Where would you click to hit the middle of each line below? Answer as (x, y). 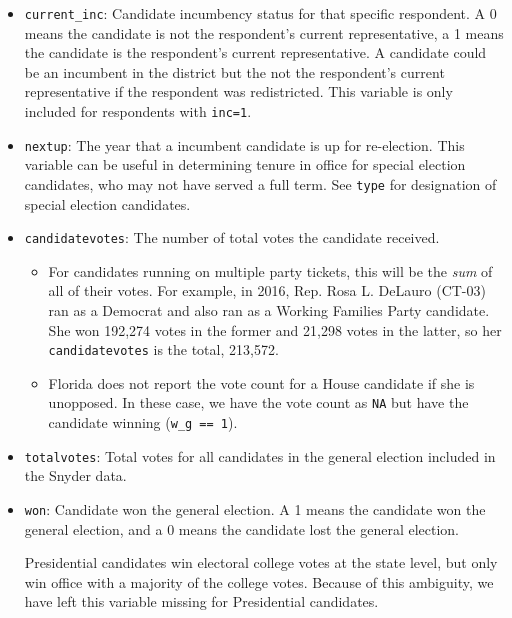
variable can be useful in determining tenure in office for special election (245, 164)
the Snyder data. (75, 475)
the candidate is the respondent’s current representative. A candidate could (255, 52)
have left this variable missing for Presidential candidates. (201, 601)
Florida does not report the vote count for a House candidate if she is (261, 382)
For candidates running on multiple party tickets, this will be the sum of (270, 270)
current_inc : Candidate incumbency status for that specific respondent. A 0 (260, 13)
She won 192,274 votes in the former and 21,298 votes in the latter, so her (275, 329)
